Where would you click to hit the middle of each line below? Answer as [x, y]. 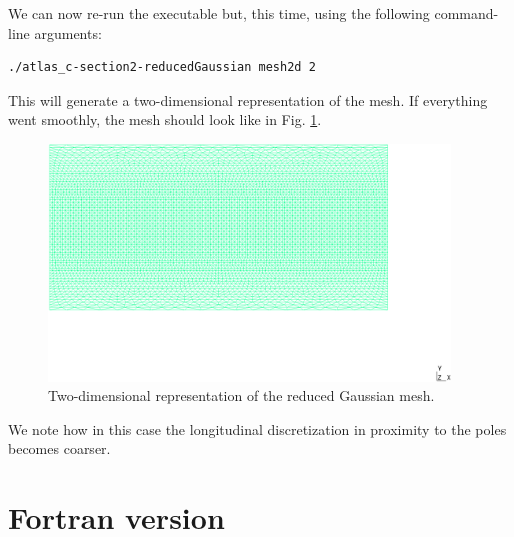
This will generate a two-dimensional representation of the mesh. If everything [248, 99]
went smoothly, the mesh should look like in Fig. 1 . [165, 119]
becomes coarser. [59, 448]
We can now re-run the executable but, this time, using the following [219, 13]
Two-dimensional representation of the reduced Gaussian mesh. [241, 395]
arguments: [68, 32]
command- [466, 13]
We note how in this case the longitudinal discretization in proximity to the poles [257, 428]
